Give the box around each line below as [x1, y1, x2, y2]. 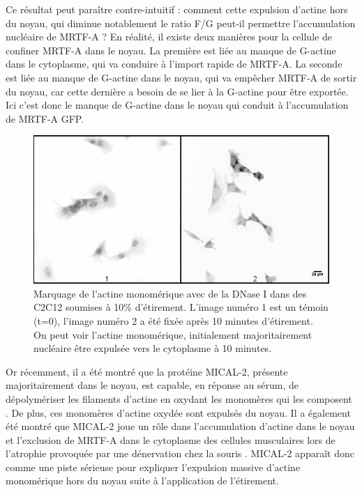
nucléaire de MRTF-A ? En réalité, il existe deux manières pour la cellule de [6, 29, 332, 44]
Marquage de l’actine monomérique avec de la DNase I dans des [33, 286, 307, 300]
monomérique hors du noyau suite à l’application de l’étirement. [6, 473, 279, 488]
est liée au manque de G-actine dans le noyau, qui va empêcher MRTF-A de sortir [6, 70, 357, 84]
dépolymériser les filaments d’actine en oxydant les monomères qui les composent [6, 391, 352, 406]
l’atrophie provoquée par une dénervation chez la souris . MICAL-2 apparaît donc [6, 446, 354, 461]
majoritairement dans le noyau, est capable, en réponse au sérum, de [6, 378, 299, 392]
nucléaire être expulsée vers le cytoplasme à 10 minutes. [33, 341, 272, 355]
